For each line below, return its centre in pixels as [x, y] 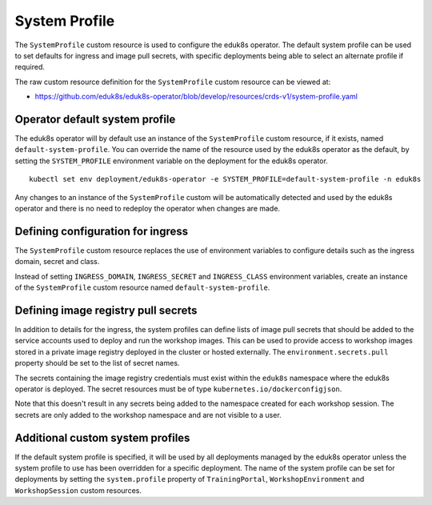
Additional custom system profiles [102, 437]
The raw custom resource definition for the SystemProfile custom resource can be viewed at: [173, 82]
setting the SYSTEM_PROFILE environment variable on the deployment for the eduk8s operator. [171, 161]
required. [30, 67]
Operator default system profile [95, 119]
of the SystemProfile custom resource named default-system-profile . [142, 287]
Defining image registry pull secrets [106, 310]
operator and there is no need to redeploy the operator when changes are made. [147, 208]
